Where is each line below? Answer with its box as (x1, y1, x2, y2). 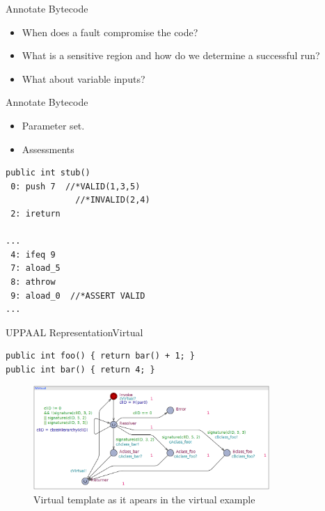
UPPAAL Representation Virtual (6, 324, 143, 339)
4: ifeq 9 (10, 249, 56, 260)
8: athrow (10, 276, 56, 287)
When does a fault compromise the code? (22, 24, 198, 39)
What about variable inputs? (22, 71, 145, 86)
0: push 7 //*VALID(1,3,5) (10, 181, 141, 191)
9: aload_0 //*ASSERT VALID (10, 290, 145, 301)
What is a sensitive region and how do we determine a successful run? (22, 48, 320, 63)
